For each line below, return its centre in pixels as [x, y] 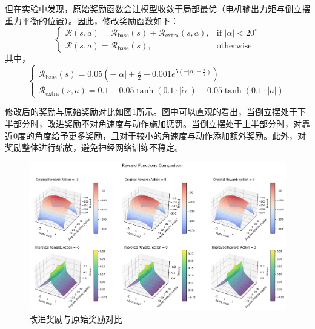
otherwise [234, 46]
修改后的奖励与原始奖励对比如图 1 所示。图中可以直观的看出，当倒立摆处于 [151, 112]
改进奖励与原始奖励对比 [76, 319]
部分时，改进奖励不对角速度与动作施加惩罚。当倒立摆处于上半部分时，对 [157, 123]
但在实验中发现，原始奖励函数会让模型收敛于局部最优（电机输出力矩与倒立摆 [157, 8]
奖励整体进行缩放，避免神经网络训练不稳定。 [94, 147]
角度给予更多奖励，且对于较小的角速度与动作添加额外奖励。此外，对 [170, 135]
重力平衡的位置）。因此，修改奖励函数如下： [92, 20]
